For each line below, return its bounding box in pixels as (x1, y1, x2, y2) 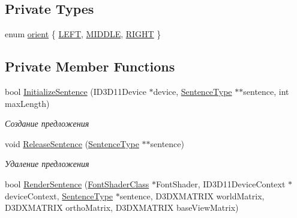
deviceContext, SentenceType (5, 189, 113, 202)
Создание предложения (5, 117, 89, 130)
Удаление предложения (5, 157, 89, 170)
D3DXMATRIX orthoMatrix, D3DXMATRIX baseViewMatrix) (5, 201, 239, 214)
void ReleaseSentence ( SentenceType (5, 137, 139, 150)
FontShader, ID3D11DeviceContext (155, 177, 286, 190)
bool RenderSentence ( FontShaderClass (5, 177, 149, 190)
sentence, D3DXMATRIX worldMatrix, (119, 189, 265, 202)
